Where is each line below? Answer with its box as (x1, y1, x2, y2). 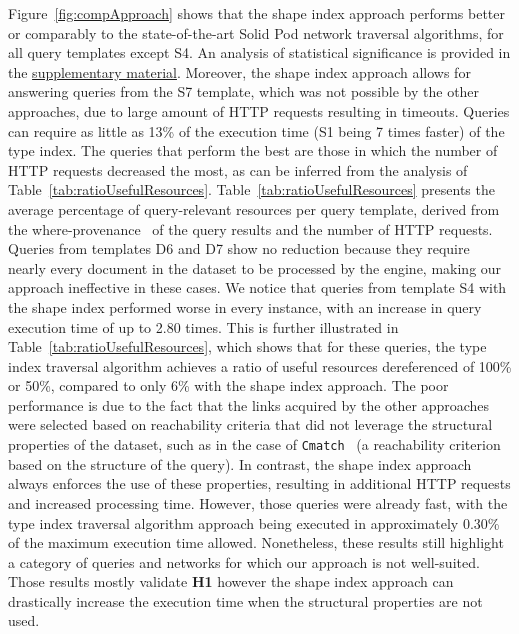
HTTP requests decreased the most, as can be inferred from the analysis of (8, 159, 468, 180)
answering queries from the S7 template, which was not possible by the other (8, 81, 480, 102)
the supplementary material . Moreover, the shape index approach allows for (8, 61, 471, 82)
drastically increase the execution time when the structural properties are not (8, 590, 483, 611)
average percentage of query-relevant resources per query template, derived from (8, 198, 500, 219)
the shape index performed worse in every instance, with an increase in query (8, 296, 482, 317)
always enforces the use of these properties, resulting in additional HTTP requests (8, 473, 511, 494)
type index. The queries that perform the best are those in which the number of (8, 140, 498, 161)
